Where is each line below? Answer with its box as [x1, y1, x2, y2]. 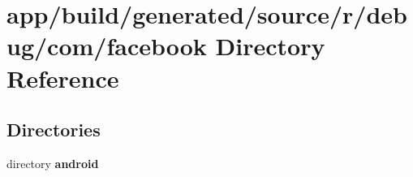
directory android [6, 154, 99, 171]
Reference [6, 61, 119, 94]
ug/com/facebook [6, 29, 207, 63]
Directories [6, 117, 101, 142]
